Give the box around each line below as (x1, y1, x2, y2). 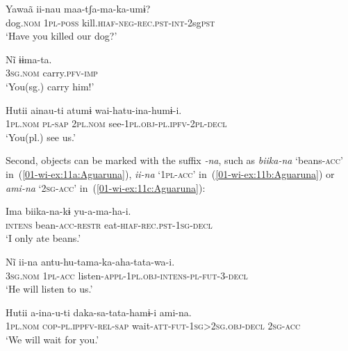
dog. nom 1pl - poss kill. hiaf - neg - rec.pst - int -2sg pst (6, 15, 215, 29)
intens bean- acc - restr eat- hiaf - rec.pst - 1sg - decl (6, 217, 213, 231)
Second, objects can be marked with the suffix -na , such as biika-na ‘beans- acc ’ (6, 153, 343, 168)
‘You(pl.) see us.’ (6, 129, 76, 144)
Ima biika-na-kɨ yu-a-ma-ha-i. (6, 204, 131, 218)
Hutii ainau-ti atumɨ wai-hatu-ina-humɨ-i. (6, 102, 182, 117)
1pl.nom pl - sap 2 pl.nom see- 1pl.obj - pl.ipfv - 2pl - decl (6, 116, 227, 131)
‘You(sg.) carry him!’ (6, 79, 94, 93)
